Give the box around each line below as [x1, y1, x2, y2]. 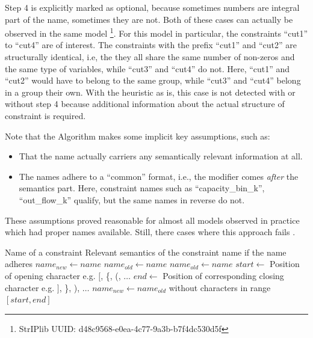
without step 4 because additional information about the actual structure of [5, 97, 285, 110]
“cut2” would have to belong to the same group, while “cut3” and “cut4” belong [5, 74, 301, 87]
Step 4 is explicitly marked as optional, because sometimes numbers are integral [5, 1, 300, 13]
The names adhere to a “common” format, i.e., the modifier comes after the [19, 170, 299, 182]
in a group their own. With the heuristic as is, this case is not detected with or [5, 85, 296, 98]
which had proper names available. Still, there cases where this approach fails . [5, 226, 296, 238]
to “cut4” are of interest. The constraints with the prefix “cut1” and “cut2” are [5, 38, 297, 51]
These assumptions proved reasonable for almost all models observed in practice [5, 214, 300, 226]
